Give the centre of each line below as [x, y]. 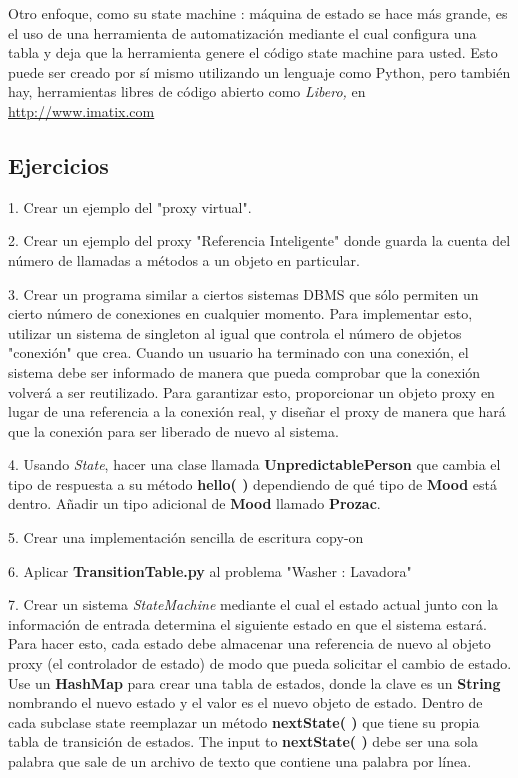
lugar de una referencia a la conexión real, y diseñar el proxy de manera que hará [257, 411]
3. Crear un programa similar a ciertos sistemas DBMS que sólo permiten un [243, 293]
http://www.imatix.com [81, 110]
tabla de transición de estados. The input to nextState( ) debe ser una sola [243, 741]
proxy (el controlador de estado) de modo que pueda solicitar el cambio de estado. [260, 663]
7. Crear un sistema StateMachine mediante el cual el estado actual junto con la [253, 604]
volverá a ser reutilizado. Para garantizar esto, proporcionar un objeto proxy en [251, 391]
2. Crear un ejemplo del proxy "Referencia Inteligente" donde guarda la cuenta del [259, 240]
